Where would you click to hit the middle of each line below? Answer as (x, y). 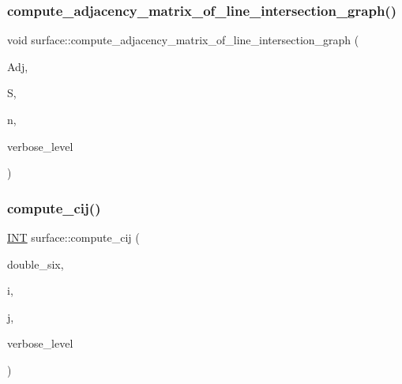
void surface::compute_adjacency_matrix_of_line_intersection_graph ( (183, 40)
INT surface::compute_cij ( (73, 237)
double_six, (36, 264)
